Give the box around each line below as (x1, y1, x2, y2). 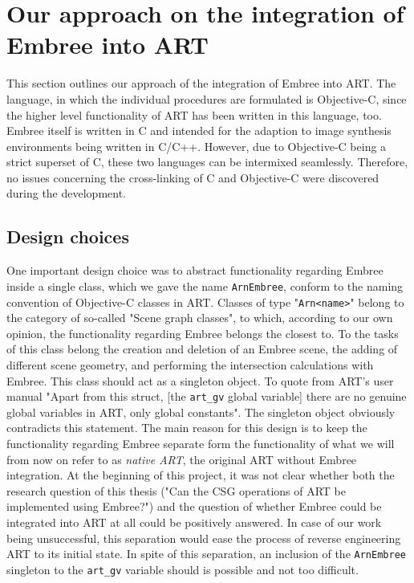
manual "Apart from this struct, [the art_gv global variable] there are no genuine (6, 388, 407, 405)
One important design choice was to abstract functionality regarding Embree (6, 262, 384, 279)
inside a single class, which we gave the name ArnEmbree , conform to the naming (6, 277, 404, 294)
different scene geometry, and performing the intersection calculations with (6, 356, 374, 373)
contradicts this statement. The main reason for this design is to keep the (6, 419, 367, 436)
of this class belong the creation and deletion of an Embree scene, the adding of (6, 340, 398, 357)
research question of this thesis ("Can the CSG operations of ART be (6, 482, 346, 499)
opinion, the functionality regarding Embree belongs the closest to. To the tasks (6, 324, 399, 341)
